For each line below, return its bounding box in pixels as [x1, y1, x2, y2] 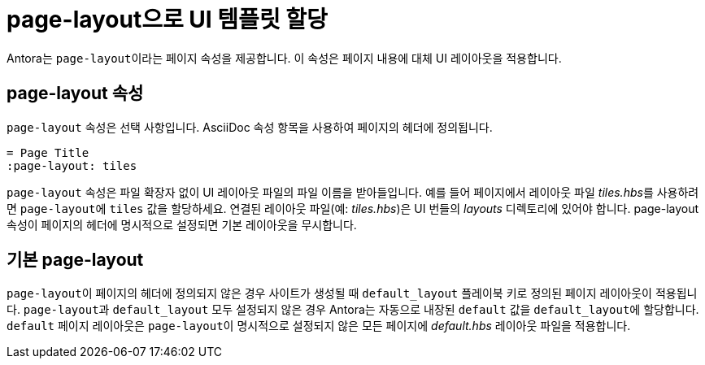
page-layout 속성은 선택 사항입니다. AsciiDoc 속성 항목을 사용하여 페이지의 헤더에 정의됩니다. [7, 119, 493, 134]
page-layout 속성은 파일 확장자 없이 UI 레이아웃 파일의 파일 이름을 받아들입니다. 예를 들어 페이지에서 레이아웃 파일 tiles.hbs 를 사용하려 [7, 185, 699, 199]
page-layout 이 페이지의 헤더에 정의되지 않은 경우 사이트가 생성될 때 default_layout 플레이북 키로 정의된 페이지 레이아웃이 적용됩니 [7, 286, 698, 301]
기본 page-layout [7, 250, 144, 271]
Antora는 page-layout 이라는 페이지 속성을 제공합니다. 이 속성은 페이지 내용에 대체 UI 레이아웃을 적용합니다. [7, 50, 562, 65]
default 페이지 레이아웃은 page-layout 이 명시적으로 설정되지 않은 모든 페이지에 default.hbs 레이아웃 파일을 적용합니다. [7, 319, 631, 333]
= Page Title [7, 146, 89, 159]
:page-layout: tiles [7, 159, 137, 172]
